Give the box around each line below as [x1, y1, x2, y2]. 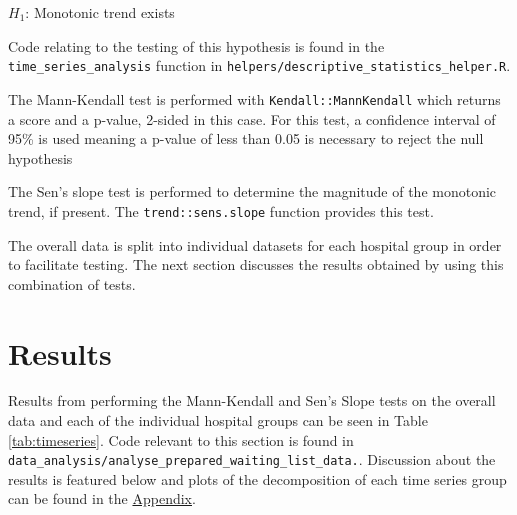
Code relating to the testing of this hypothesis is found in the [8, 35, 385, 56]
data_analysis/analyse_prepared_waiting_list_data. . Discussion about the [8, 449, 496, 470]
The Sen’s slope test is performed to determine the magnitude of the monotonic [8, 181, 497, 202]
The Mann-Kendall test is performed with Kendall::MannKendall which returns [8, 88, 501, 109]
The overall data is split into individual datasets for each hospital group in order [8, 234, 502, 255]
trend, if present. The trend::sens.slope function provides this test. [8, 200, 434, 221]
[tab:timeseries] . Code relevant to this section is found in [8, 429, 354, 450]
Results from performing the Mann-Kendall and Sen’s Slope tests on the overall [8, 390, 496, 411]
